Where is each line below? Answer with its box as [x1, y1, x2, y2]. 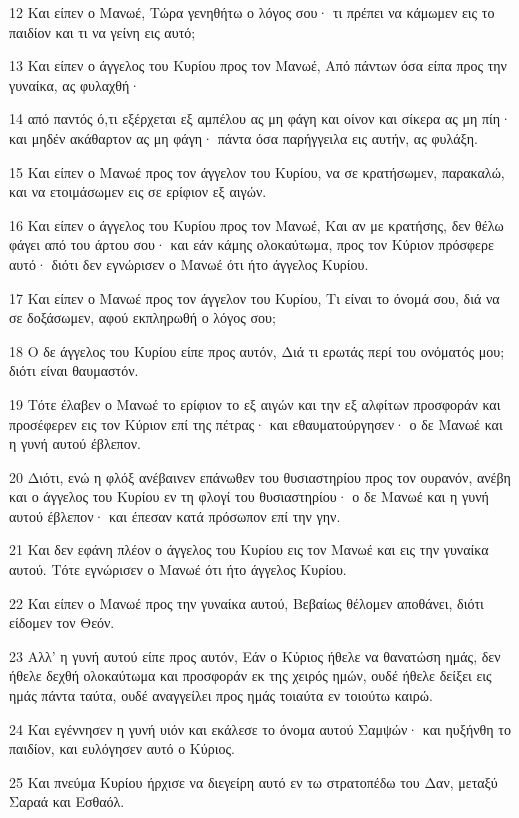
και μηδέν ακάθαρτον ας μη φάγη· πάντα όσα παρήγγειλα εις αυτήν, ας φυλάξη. [9, 127, 478, 148]
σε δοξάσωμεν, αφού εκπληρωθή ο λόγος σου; [9, 307, 276, 328]
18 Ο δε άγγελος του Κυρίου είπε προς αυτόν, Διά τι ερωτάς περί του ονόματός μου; [9, 340, 505, 361]
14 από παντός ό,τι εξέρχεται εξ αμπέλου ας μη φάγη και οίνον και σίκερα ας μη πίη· [9, 108, 512, 129]
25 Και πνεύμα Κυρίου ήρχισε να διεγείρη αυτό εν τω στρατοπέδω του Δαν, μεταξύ [9, 771, 498, 792]
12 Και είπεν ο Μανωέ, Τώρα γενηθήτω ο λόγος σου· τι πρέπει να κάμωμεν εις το [9, 2, 495, 22]
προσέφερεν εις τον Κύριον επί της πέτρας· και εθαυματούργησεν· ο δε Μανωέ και [9, 413, 503, 434]
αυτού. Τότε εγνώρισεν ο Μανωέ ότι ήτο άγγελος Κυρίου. [9, 559, 347, 580]
